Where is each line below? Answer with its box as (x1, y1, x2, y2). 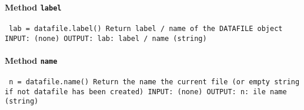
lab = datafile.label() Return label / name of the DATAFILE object (9, 24, 283, 33)
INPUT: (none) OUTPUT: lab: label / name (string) (5, 34, 207, 43)
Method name (5, 54, 58, 66)
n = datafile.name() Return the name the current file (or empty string (9, 78, 300, 87)
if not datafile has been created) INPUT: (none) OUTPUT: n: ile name (5, 87, 287, 96)
